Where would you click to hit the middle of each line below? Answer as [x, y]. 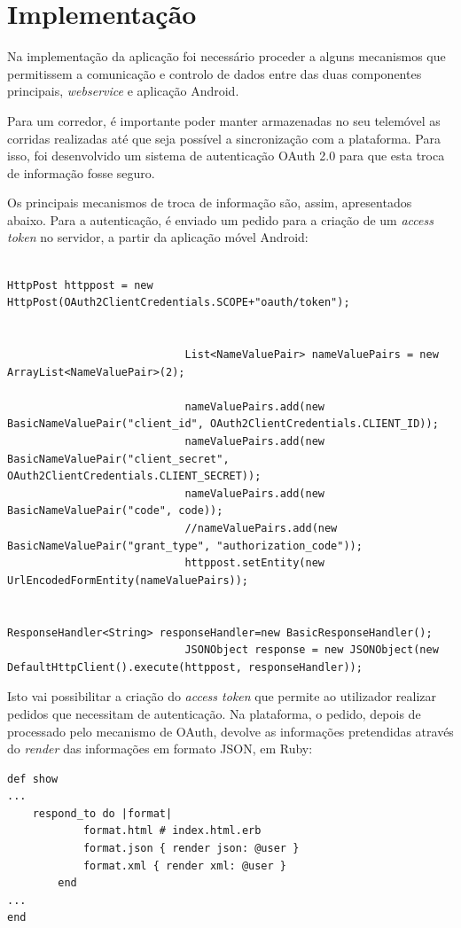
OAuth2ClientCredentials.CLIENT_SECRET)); [134, 476]
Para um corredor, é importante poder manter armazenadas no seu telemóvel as [224, 120]
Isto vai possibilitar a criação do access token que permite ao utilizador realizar [222, 696]
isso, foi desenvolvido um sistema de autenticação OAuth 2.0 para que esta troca [226, 156]
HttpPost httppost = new [80, 285]
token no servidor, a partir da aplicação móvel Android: [158, 237]
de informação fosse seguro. [81, 172]
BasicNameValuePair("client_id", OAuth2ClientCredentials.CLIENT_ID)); [223, 424]
